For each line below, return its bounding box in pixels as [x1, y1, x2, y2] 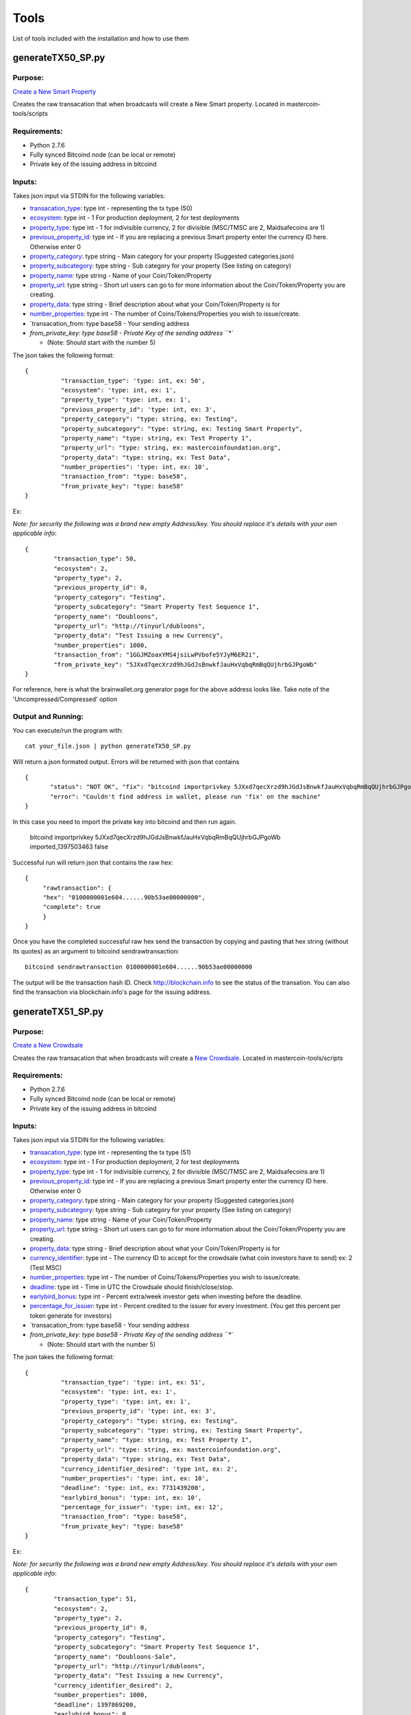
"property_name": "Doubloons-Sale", [53, 1653, 177, 1660]
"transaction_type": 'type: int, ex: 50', [60, 377, 206, 384]
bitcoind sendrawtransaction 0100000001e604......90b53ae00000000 [25, 963, 253, 971]
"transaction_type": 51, [53, 1595, 137, 1603]
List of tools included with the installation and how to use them [12, 34, 189, 43]
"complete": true [42, 903, 101, 911]
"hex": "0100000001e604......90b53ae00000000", [42, 893, 206, 901]
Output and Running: [12, 712, 84, 722]
